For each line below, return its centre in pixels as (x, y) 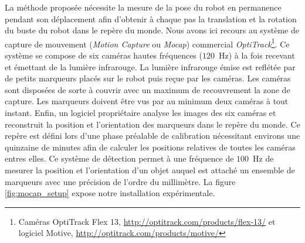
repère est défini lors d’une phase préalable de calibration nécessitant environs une (152, 136)
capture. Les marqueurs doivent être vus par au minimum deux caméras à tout (147, 101)
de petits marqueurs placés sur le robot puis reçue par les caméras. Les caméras (148, 78)
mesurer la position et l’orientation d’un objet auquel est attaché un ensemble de (150, 170)
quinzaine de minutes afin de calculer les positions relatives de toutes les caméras (150, 147)
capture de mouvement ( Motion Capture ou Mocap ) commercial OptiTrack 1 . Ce (147, 43)
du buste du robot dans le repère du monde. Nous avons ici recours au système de (152, 30)
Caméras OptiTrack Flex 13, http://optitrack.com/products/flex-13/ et (147, 221)
